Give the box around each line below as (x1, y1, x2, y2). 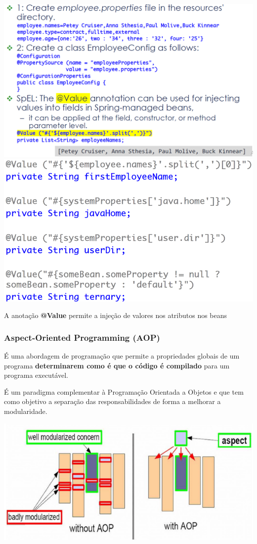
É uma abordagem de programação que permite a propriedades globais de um (4, 351, 240, 361)
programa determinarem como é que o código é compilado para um (4, 360, 230, 370)
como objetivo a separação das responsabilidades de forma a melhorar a (4, 396, 221, 407)
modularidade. (4, 406, 47, 416)
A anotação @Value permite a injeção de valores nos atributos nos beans (4, 310, 227, 320)
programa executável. (4, 370, 68, 380)
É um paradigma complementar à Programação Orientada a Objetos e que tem (4, 386, 244, 397)
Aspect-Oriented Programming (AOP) (4, 331, 160, 343)
